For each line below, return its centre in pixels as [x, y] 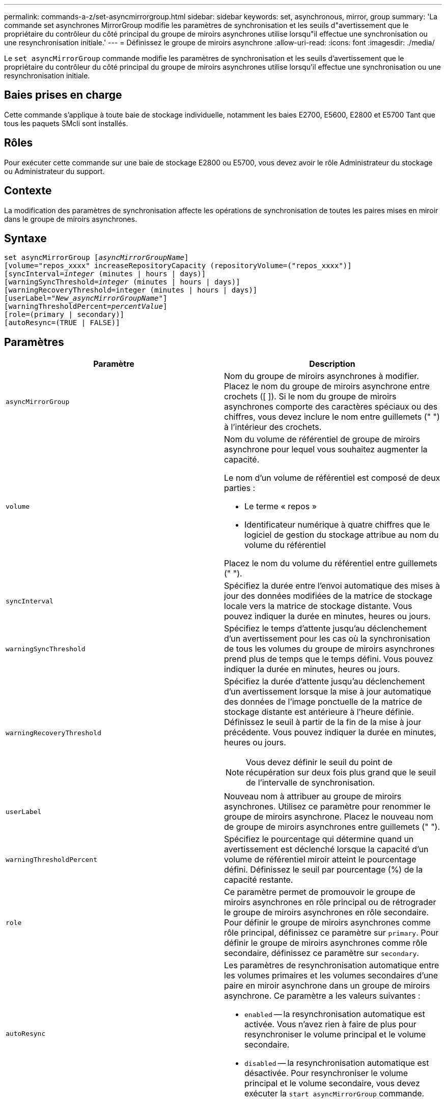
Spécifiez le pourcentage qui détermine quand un [319, 839]
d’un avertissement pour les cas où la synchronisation [327, 639]
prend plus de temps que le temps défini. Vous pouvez [329, 659]
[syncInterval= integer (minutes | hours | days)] [105, 274]
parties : [240, 488]
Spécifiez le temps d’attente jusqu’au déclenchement [325, 629]
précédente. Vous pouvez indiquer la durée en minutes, [330, 732]
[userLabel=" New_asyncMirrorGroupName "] [86, 298]
